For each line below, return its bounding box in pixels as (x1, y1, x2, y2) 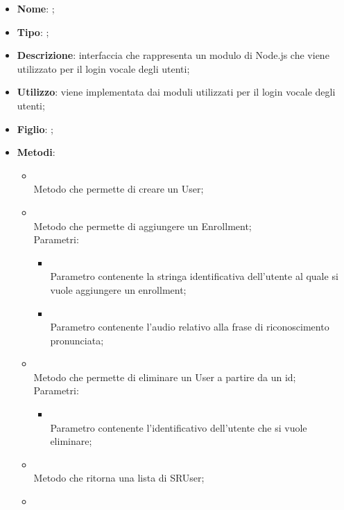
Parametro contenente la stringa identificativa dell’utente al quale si (50, 269, 338, 283)
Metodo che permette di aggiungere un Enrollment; (33, 218, 252, 233)
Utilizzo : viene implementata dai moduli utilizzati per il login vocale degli (17, 85, 336, 99)
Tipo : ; (17, 24, 49, 39)
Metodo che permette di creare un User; (33, 182, 204, 196)
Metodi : (17, 145, 55, 159)
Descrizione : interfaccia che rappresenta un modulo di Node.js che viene (17, 48, 329, 62)
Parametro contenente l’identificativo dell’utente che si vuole (50, 420, 307, 434)
